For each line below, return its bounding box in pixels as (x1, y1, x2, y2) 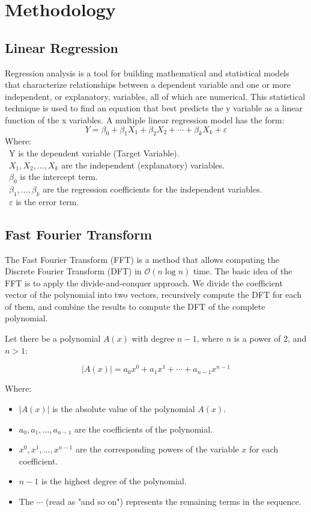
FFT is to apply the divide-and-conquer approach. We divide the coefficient (5, 276, 283, 289)
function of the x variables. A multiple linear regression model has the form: (5, 113, 285, 126)
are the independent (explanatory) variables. (61, 158, 225, 171)
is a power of (234, 332, 281, 345)
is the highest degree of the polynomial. (41, 475, 187, 487)
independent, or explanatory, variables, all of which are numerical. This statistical (5, 90, 306, 102)
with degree (131, 332, 175, 345)
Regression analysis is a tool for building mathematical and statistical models (5, 66, 289, 79)
